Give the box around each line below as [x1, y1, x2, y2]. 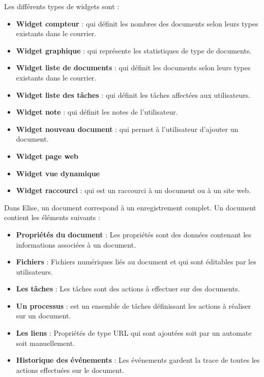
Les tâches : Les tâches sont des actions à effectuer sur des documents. [16, 283, 240, 294]
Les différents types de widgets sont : [4, 1, 120, 11]
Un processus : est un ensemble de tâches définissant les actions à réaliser [16, 300, 251, 311]
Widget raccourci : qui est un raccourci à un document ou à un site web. [16, 185, 251, 196]
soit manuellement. [16, 337, 75, 348]
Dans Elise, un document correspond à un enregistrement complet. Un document [4, 202, 256, 212]
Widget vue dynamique [16, 168, 100, 178]
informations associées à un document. [16, 239, 136, 250]
